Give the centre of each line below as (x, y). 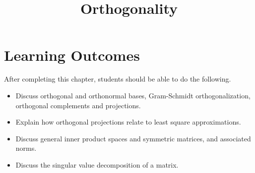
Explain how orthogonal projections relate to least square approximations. (128, 122)
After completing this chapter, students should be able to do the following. (118, 79)
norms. (26, 148)
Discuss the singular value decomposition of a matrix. (97, 164)
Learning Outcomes (72, 55)
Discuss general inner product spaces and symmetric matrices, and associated (133, 138)
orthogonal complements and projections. (78, 105)
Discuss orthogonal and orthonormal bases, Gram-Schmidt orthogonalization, (133, 95)
